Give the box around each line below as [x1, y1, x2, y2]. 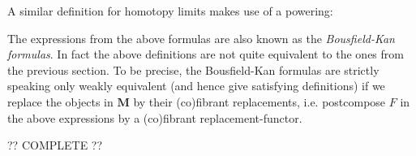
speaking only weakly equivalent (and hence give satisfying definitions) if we [7, 77, 385, 94]
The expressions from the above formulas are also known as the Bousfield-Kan [7, 29, 395, 46]
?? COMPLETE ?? [7, 136, 103, 154]
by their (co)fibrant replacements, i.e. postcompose [133, 93, 386, 110]
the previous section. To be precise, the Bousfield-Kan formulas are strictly [7, 61, 380, 78]
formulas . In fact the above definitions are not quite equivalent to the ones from [7, 45, 404, 63]
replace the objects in [7, 93, 114, 110]
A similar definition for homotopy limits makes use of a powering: [7, 2, 333, 19]
